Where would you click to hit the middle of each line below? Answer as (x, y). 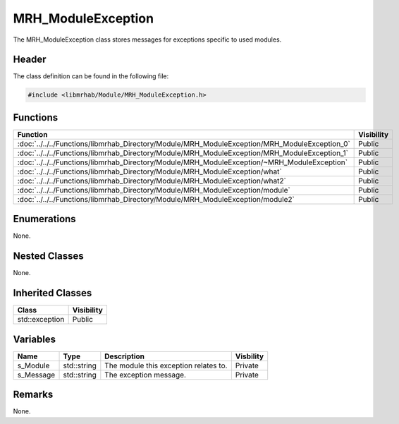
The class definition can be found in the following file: (91, 76)
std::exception (41, 320)
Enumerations (45, 219)
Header (30, 60)
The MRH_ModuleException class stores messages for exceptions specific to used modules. (147, 40)
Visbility (250, 356)
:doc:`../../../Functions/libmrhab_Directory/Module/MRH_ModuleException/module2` (156, 199)
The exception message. (146, 375)
